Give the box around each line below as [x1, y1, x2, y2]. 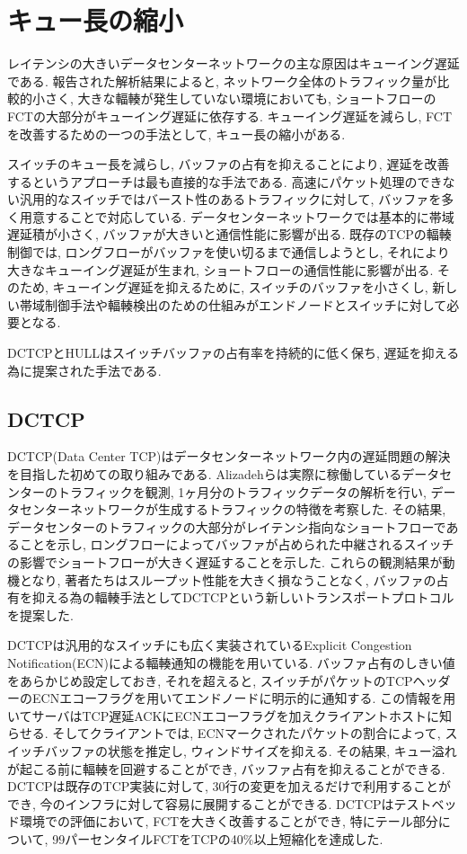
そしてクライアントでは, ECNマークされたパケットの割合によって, [52, 724, 441, 743]
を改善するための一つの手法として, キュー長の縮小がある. [7, 124, 346, 143]
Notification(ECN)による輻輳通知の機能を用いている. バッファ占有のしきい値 [7, 653, 455, 672]
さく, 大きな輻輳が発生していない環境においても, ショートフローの [44, 89, 436, 108]
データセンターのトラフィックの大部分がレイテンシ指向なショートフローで [7, 517, 446, 536]
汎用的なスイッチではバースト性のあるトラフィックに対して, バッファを [19, 190, 442, 209]
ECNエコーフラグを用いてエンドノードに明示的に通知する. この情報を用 [31, 689, 456, 707]
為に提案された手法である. [7, 360, 162, 379]
